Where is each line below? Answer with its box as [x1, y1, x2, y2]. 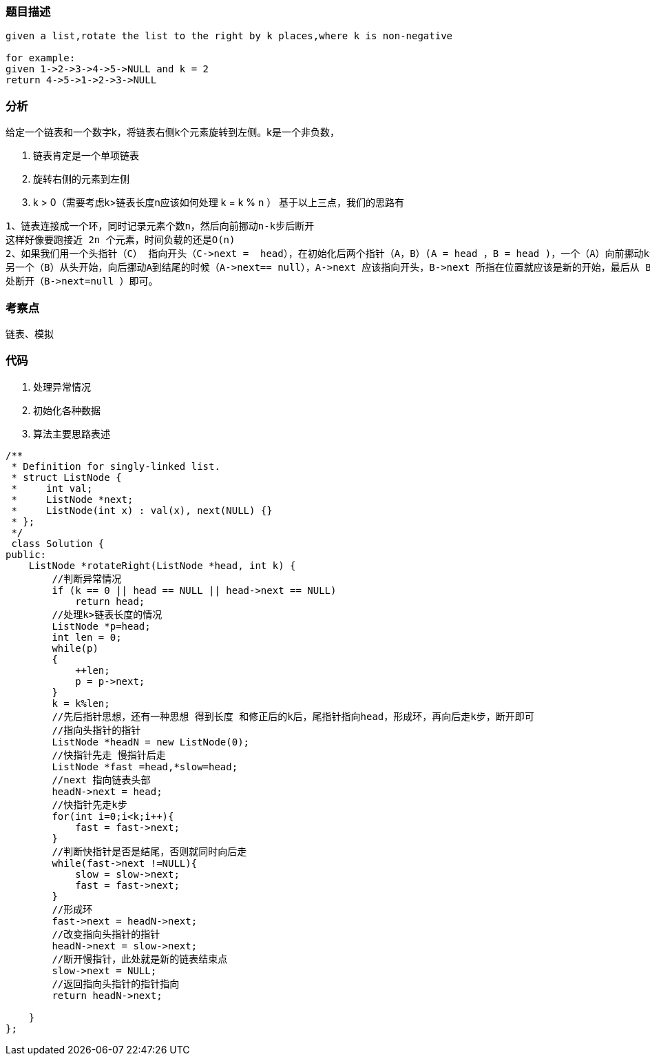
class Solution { [11, 537, 105, 549]
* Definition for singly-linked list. [11, 460, 220, 472]
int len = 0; [52, 631, 122, 643]
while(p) [52, 642, 98, 654]
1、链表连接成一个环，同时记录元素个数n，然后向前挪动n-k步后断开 [6, 220, 315, 232]
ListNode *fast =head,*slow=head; [52, 761, 238, 772]
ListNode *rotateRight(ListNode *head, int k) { [28, 559, 296, 571]
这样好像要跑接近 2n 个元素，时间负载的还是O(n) [6, 234, 235, 246]
